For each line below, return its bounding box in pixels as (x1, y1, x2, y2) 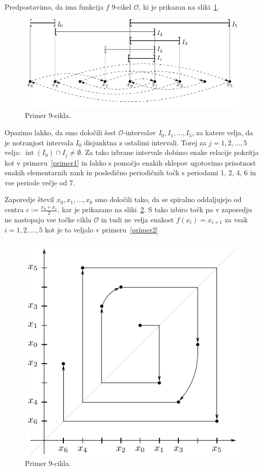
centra (5, 204, 24, 215)
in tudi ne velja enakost (101, 214, 174, 224)
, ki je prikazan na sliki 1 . (138, 2, 219, 12)
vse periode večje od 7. (5, 177, 75, 187)
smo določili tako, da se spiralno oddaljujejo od (95, 194, 242, 205)
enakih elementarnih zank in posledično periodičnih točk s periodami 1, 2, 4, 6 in (5, 167, 256, 178)
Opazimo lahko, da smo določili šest (5, 127, 116, 138)
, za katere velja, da (192, 127, 253, 138)
